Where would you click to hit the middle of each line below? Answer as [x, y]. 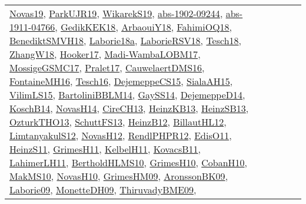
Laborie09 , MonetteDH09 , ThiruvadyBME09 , [103, 190]
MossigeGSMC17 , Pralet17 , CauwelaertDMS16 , [107, 68]
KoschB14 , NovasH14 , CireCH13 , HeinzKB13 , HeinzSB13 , [129, 108]
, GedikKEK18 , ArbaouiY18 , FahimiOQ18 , [144, 27]
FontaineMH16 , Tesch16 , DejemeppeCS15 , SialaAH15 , [121, 81]
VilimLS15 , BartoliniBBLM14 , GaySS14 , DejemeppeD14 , [127, 95]
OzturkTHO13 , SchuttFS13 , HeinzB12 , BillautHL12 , [118, 122]
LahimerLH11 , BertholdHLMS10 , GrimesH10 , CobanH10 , [128, 162]
